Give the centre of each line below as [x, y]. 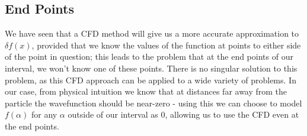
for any [44, 114]
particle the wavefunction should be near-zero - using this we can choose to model [153, 103]
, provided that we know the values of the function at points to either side [166, 45]
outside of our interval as [113, 114]
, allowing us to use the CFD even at [232, 114]
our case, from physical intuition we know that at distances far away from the [146, 91]
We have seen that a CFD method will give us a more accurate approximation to [152, 33]
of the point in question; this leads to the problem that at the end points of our [149, 56]
